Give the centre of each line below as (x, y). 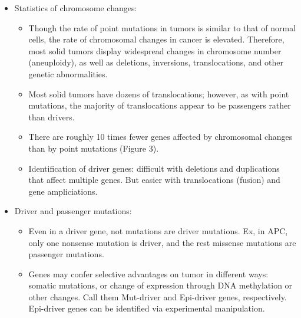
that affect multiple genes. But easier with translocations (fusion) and (154, 180)
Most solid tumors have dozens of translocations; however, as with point (159, 94)
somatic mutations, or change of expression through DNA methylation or (161, 285)
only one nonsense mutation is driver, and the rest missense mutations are (162, 242)
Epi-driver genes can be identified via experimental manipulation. (147, 308)
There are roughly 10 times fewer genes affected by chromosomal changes (161, 137)
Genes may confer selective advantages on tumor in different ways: (148, 273)
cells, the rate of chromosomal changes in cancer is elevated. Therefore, (156, 39)
